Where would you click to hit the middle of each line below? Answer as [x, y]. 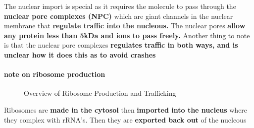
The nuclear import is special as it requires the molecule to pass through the [120, 6]
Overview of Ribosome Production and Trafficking [100, 93]
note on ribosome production [55, 74]
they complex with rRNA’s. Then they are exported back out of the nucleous [125, 119]
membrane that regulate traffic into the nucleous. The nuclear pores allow [125, 26]
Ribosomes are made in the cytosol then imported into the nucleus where [126, 109]
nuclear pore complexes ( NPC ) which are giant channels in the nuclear [119, 16]
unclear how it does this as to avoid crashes [80, 54]
